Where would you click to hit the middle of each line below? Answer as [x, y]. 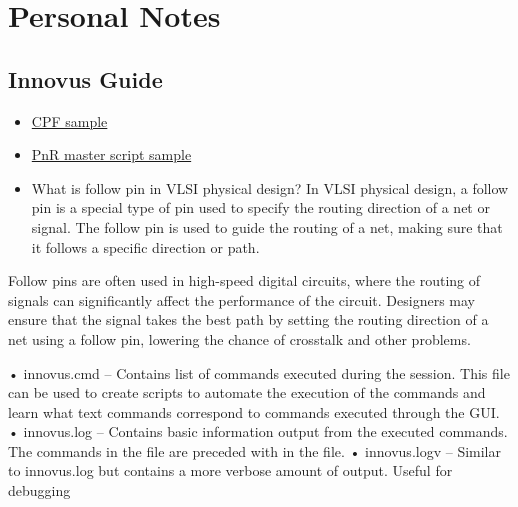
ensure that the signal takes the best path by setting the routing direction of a [248, 319]
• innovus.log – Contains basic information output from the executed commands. [258, 431]
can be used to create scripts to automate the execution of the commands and [247, 392]
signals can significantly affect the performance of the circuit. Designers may [241, 299]
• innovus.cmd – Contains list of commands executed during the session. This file [259, 372]
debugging [39, 490]
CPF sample [69, 120]
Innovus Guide [85, 78]
